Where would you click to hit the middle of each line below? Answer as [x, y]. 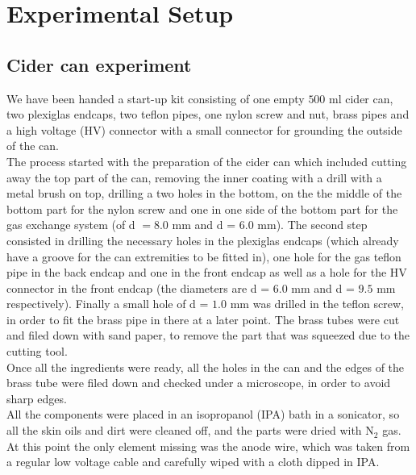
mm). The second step [312, 225]
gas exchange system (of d [71, 225]
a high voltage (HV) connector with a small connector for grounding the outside [204, 129]
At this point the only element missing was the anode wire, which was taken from [208, 446]
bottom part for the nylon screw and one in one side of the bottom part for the [202, 208]
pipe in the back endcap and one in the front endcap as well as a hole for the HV [207, 272]
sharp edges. [37, 398]
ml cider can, [361, 98]
